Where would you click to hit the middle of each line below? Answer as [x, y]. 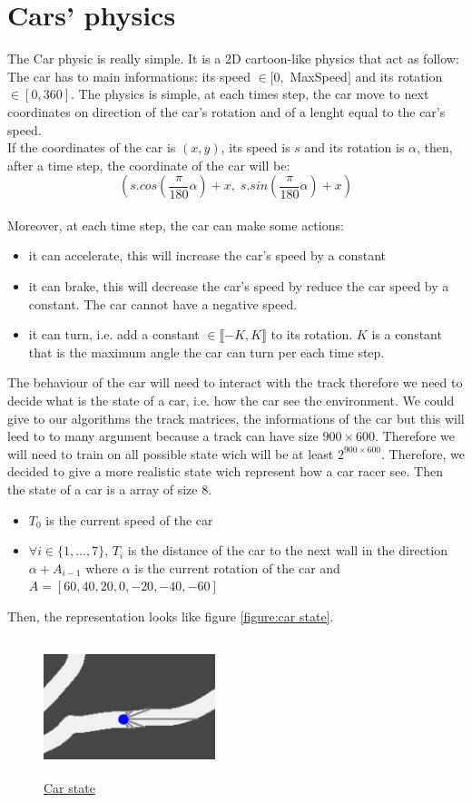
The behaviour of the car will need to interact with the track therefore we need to [235, 382]
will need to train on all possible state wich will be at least [171, 453]
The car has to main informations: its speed [129, 76]
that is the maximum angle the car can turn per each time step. [206, 352]
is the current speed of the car [129, 519]
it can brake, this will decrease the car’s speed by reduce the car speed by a [239, 286]
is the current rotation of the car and [237, 567]
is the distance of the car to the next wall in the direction [287, 550]
